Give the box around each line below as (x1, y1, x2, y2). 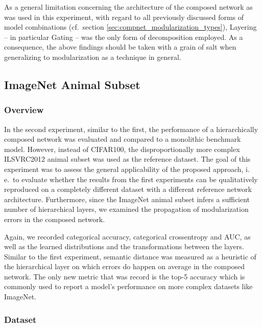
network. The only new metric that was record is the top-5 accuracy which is (4, 271, 245, 281)
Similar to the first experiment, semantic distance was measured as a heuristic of (4, 251, 256, 261)
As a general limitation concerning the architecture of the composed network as (4, 2, 253, 12)
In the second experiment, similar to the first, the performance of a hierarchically (4, 123, 258, 134)
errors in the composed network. (4, 213, 105, 224)
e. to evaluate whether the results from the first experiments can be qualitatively (4, 173, 258, 184)
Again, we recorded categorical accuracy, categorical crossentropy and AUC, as (4, 231, 251, 242)
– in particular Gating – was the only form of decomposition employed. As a (4, 31, 243, 42)
